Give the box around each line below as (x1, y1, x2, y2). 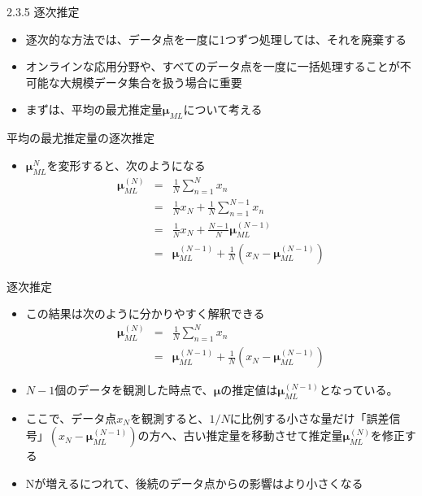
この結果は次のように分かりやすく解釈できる (25, 305, 265, 322)
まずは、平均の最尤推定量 (25, 101, 163, 118)
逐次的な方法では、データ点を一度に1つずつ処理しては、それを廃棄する (25, 30, 407, 47)
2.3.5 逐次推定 (7, 3, 80, 20)
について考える (183, 101, 263, 118)
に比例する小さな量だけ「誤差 (229, 409, 389, 426)
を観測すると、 (129, 409, 210, 426)
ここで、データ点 (25, 409, 117, 426)
